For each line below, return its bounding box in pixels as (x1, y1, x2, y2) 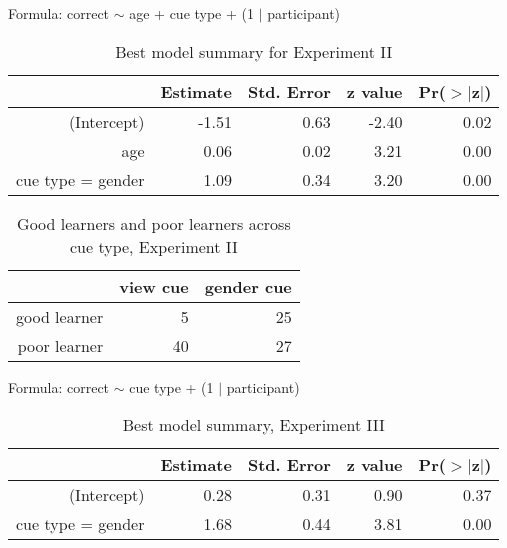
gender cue (204, 274, 292, 298)
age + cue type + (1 (129, 3, 255, 23)
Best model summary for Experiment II (115, 39, 393, 63)
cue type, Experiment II (69, 234, 238, 258)
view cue (119, 274, 189, 298)
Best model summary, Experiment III (122, 413, 385, 437)
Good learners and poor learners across (17, 211, 291, 235)
